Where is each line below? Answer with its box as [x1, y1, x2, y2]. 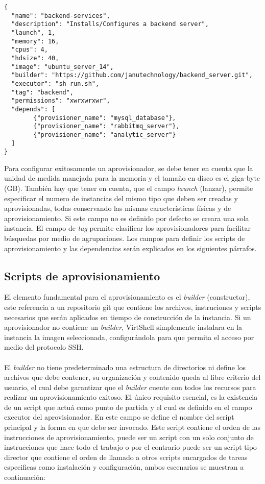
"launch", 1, [11, 29, 56, 36]
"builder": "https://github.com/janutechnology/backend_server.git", [11, 71, 253, 79]
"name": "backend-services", [11, 12, 110, 19]
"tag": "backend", [11, 88, 74, 96]
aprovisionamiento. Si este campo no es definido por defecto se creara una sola [4, 212, 249, 223]
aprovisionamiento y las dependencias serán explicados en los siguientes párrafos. [4, 243, 257, 253]
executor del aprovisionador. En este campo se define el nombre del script [4, 412, 234, 422]
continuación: [4, 472, 45, 482]
